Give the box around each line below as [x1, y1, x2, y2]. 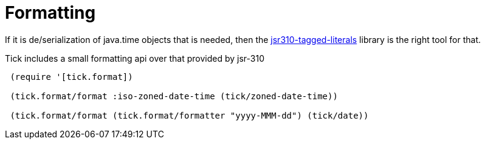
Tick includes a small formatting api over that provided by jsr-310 [5, 53, 264, 64]
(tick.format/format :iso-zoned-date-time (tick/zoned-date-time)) [10, 91, 338, 101]
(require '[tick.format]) [10, 71, 133, 82]
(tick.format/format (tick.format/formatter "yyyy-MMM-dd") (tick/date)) [10, 110, 369, 120]
